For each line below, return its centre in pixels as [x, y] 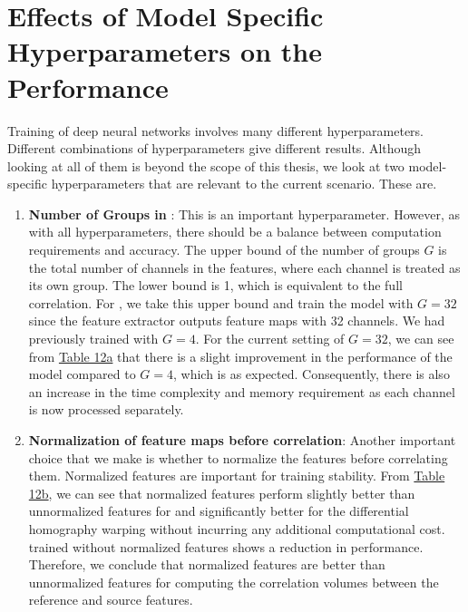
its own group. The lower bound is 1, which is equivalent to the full [215, 285]
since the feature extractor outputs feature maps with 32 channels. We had [237, 321]
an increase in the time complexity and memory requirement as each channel [242, 391]
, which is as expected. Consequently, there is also [312, 374]
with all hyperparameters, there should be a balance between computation [235, 232]
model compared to [82, 374]
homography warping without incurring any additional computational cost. [237, 528]
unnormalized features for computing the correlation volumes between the [234, 582]
